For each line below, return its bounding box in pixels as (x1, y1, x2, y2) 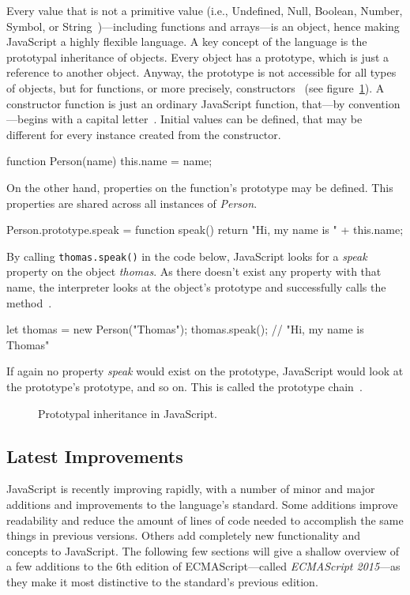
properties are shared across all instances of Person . (6, 194, 258, 211)
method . (6, 294, 52, 311)
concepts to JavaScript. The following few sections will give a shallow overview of (6, 542, 400, 559)
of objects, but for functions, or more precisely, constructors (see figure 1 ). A (6, 79, 385, 96)
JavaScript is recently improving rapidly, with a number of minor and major (6, 480, 375, 497)
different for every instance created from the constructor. (6, 126, 281, 142)
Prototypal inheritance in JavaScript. (38, 405, 217, 421)
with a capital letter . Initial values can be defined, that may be (51, 111, 363, 127)
